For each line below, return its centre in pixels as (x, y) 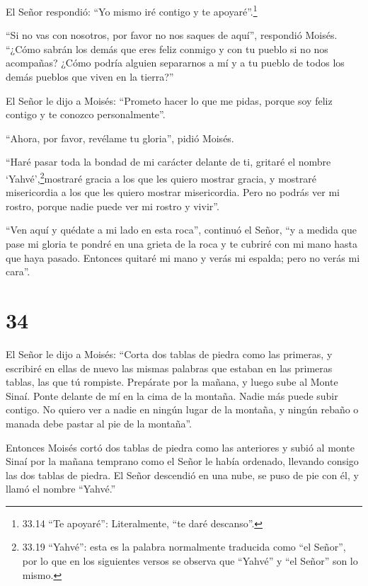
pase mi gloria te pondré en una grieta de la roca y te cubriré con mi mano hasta (182, 244)
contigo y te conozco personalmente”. (86, 114)
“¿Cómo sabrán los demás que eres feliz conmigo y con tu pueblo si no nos (167, 48)
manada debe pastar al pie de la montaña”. (99, 423)
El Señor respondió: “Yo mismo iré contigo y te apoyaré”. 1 (132, 10)
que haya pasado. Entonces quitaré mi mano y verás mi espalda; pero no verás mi (183, 257)
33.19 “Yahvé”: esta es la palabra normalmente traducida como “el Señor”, (184, 547)
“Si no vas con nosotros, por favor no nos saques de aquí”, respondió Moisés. (172, 35)
